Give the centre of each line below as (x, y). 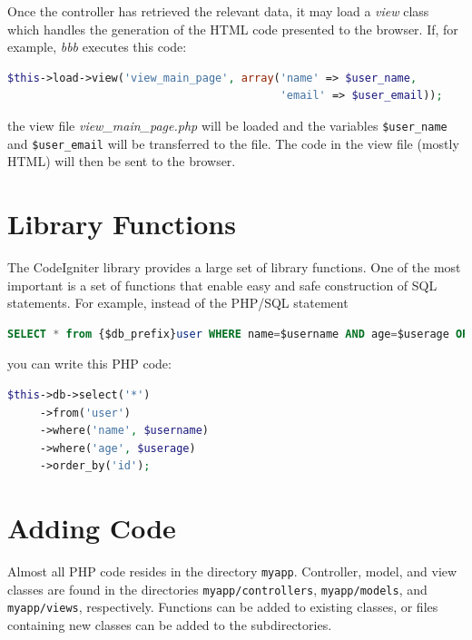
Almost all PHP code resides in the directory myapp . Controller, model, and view (232, 571)
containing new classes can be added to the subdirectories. (170, 625)
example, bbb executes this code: (97, 47)
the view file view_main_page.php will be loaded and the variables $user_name (227, 125)
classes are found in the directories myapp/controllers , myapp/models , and (217, 589)
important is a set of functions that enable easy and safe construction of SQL (222, 285)
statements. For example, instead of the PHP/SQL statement (178, 303)
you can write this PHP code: (89, 364)
